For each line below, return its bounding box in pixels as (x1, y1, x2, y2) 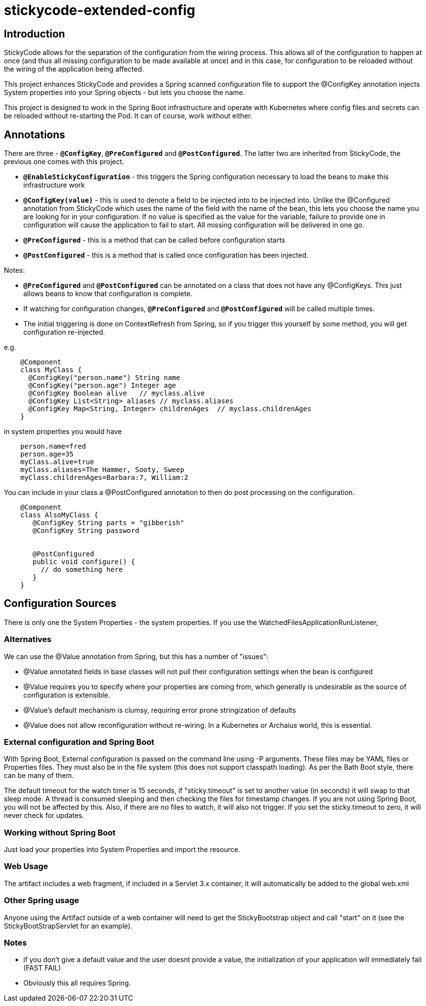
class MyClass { (20, 366, 82, 374)
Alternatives (4, 634, 52, 645)
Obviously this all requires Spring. (23, 979, 131, 987)
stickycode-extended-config (4, 2, 195, 19)
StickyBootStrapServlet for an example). (4, 921, 133, 930)
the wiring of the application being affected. (4, 65, 144, 74)
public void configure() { (33, 558, 135, 566)
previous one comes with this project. (4, 157, 124, 166)
